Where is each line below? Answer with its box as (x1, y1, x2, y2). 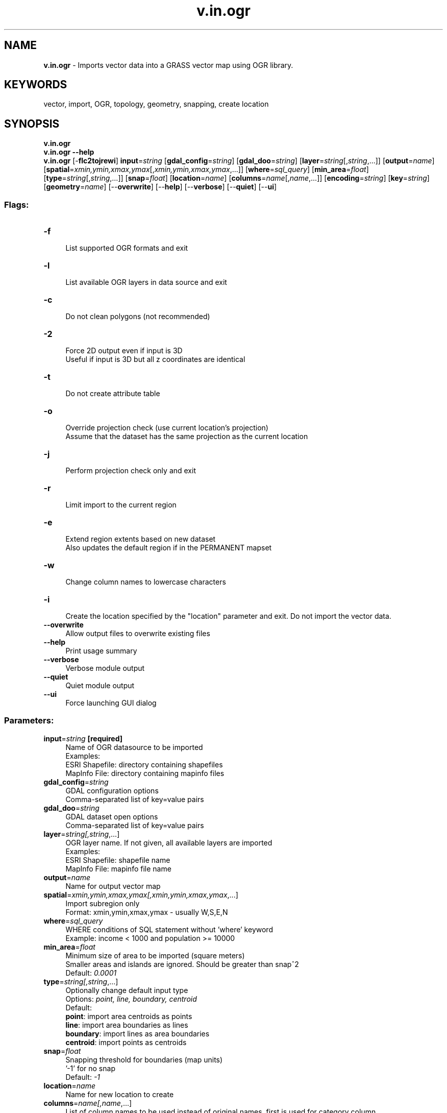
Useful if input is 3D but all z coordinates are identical (65, 355, 245, 364)
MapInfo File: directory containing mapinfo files (65, 768, 225, 778)
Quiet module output (65, 681, 135, 690)
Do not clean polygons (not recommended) (65, 312, 210, 321)
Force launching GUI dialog (65, 698, 157, 708)
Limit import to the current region (65, 500, 177, 510)
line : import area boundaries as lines (65, 1020, 188, 1029)
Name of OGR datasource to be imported (65, 742, 203, 752)
